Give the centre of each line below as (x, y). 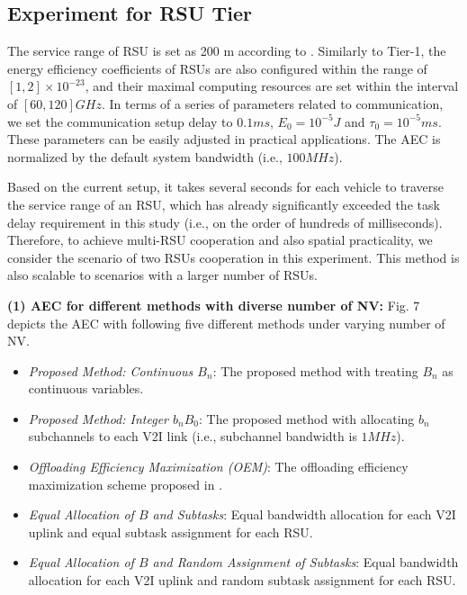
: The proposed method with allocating (307, 418)
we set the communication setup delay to (120, 121)
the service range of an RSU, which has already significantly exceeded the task (224, 204)
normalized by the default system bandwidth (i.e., (145, 156)
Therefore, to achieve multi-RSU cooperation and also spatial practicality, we (220, 240)
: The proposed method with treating (315, 370)
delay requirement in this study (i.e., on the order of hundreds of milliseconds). (225, 222)
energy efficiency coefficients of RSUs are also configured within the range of (217, 68)
